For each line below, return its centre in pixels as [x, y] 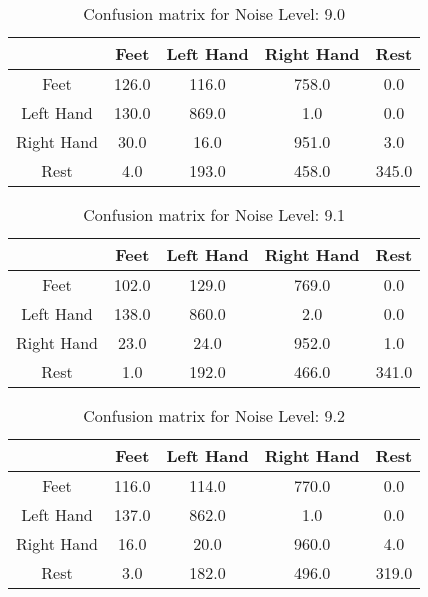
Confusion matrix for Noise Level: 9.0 [214, 13]
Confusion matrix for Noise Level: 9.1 [214, 214]
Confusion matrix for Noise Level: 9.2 [214, 415]
